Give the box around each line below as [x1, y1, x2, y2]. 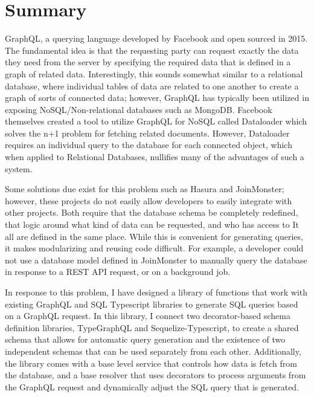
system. [5, 162, 33, 175]
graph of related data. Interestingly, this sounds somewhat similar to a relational [5, 67, 303, 80]
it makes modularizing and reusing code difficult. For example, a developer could [5, 242, 304, 254]
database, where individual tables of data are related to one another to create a [5, 79, 299, 92]
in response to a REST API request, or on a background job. [5, 265, 231, 278]
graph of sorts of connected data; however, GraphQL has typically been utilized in [5, 91, 309, 104]
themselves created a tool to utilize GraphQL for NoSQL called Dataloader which [5, 115, 307, 127]
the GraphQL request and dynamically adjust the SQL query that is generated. [5, 380, 300, 393]
